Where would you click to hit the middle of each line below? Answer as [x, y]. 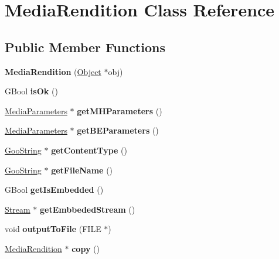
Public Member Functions [85, 47]
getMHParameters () [120, 110]
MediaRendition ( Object [53, 71]
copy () [86, 248]
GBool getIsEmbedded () [54, 190]
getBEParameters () [118, 130]
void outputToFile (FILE [53, 229]
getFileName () [82, 170]
